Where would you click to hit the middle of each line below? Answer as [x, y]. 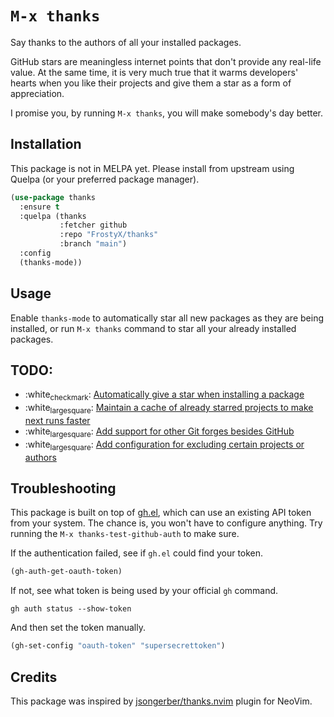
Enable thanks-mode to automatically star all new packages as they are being [167, 318]
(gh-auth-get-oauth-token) [66, 572]
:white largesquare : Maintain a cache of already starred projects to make [169, 409]
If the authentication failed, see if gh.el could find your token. [137, 553]
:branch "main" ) [93, 244]
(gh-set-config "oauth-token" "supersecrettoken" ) [118, 646]
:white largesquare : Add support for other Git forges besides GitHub [159, 432]
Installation [46, 144]
